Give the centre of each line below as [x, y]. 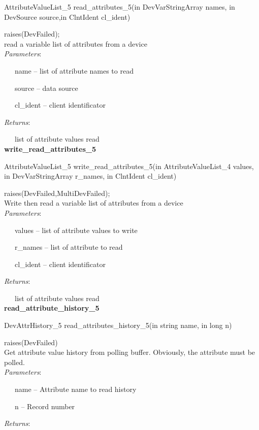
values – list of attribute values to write [76, 230]
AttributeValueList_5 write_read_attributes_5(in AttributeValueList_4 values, [129, 166]
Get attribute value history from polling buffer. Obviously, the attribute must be [130, 352]
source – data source [46, 88]
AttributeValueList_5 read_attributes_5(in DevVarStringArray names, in [120, 7]
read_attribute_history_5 [52, 308]
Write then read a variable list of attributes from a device [94, 203]
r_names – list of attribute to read [69, 247]
